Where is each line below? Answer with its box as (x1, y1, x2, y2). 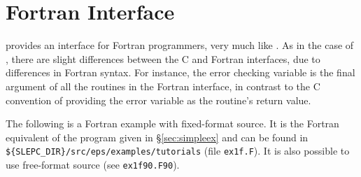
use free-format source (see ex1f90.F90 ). (6, 157, 180, 171)
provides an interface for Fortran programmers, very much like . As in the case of (6, 38, 354, 52)
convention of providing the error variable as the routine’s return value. (6, 92, 311, 107)
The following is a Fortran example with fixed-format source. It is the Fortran (6, 116, 339, 131)
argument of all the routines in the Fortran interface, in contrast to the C (6, 78, 320, 93)
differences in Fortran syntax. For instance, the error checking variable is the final (6, 65, 355, 80)
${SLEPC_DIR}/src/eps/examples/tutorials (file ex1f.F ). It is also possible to (6, 143, 350, 158)
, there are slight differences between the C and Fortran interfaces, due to (6, 51, 320, 66)
